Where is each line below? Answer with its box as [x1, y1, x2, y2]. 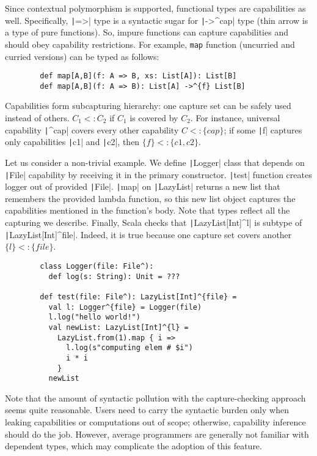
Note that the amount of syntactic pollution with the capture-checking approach [5, 391, 306, 404]
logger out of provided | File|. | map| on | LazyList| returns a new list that [5, 180, 280, 193]
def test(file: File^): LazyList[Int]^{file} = [40, 292, 237, 301]
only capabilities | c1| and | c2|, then [5, 135, 140, 148]
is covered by [129, 111, 178, 124]
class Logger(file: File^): [40, 261, 154, 271]
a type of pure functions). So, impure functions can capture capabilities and [5, 26, 288, 39]
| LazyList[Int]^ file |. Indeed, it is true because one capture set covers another [5, 228, 292, 241]
